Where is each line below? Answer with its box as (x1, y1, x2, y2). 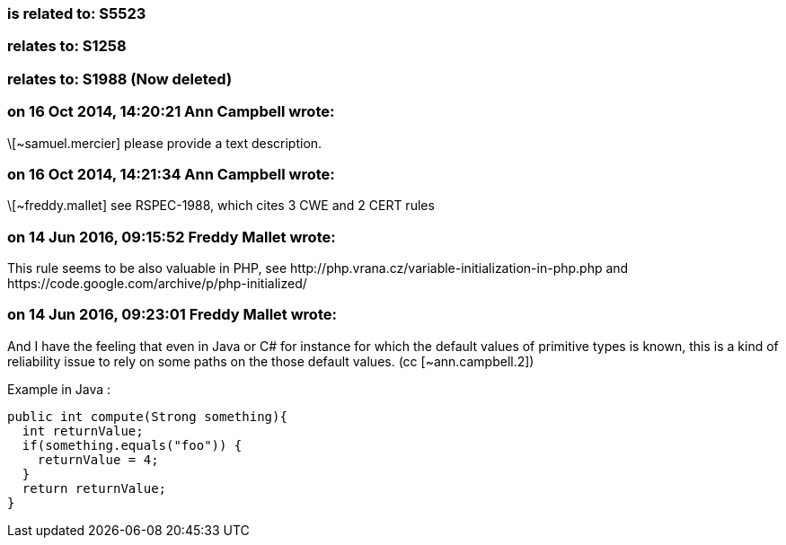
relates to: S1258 (7, 37, 127, 56)
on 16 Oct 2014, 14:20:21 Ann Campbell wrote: (7, 102, 335, 121)
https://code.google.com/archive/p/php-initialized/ (7, 276, 307, 291)
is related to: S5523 (7, 4, 146, 22)
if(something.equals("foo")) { (22, 437, 243, 453)
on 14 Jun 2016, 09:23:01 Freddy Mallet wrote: (7, 305, 337, 324)
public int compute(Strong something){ (7, 409, 287, 424)
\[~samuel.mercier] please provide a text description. (7, 135, 322, 151)
